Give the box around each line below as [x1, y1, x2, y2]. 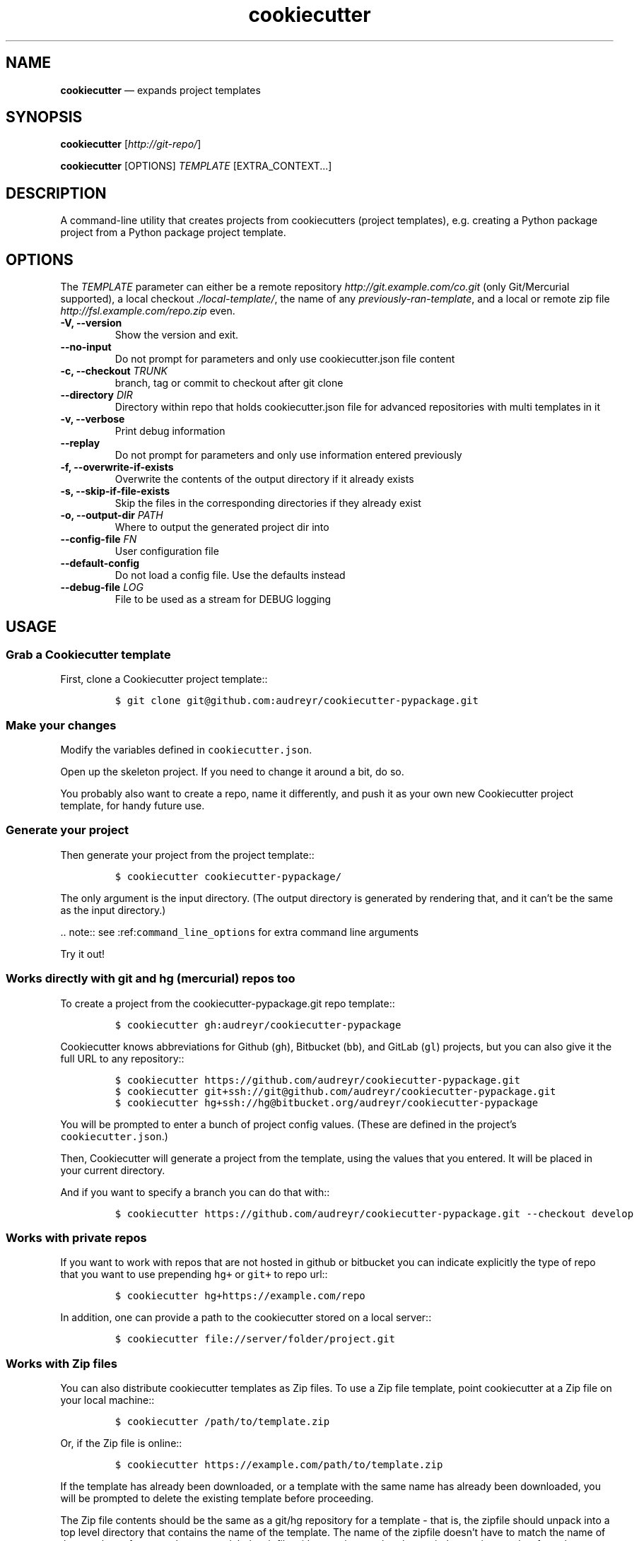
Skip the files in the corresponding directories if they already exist [115, 497, 421, 510]
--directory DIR [60, 389, 133, 402]
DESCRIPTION [6, 184, 107, 202]
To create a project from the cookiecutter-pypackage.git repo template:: [60, 997, 395, 1009]
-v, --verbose [60, 413, 125, 426]
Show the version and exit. [115, 329, 239, 341]
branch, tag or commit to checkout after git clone [115, 377, 344, 389]
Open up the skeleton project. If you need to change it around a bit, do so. [60, 766, 404, 778]
